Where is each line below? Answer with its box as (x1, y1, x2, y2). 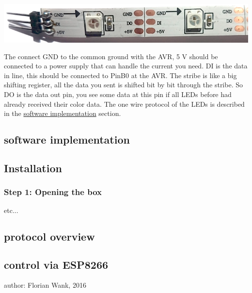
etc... (4, 205, 18, 215)
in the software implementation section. (4, 108, 121, 118)
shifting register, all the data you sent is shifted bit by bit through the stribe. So (4, 80, 243, 90)
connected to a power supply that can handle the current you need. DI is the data (4, 61, 248, 71)
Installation (4, 160, 62, 175)
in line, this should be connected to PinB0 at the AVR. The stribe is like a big (4, 70, 237, 80)
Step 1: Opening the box (4, 186, 102, 198)
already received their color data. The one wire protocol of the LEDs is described (4, 98, 245, 109)
